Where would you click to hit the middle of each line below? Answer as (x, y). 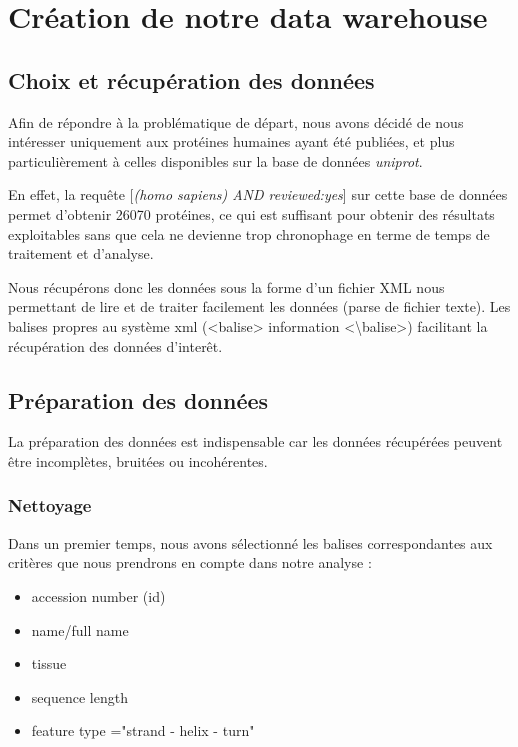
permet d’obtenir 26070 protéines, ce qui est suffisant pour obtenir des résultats (251, 213)
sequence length (79, 696)
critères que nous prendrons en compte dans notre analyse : (190, 562)
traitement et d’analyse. (81, 253)
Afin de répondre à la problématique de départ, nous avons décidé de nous (236, 121)
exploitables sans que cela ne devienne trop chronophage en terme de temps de (249, 233)
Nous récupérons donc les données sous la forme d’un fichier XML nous (226, 286)
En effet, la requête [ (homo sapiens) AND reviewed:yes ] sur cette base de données (258, 194)
